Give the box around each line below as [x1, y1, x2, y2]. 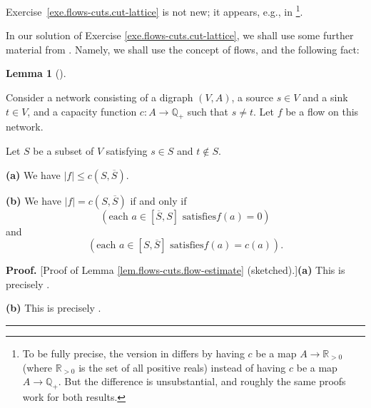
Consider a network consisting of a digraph [6, 90, 193, 105]
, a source [231, 90, 273, 105]
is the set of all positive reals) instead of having [78, 359, 286, 374]
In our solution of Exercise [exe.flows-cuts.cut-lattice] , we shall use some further [6, 28, 354, 43]
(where [22, 359, 53, 374]
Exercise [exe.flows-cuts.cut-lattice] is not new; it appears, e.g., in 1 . [6, 2, 303, 19]
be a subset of [33, 143, 94, 158]
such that [187, 103, 229, 118]
